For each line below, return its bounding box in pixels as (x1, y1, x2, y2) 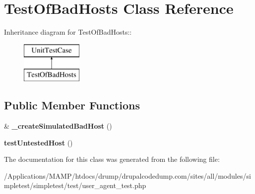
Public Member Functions (4, 97, 140, 113)
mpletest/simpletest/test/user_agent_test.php (4, 180, 146, 191)
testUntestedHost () (4, 137, 73, 147)
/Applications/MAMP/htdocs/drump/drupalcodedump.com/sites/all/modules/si (4, 170, 251, 181)
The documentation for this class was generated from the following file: (4, 154, 220, 164)
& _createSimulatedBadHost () (4, 121, 112, 131)
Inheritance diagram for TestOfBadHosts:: (4, 27, 132, 37)
